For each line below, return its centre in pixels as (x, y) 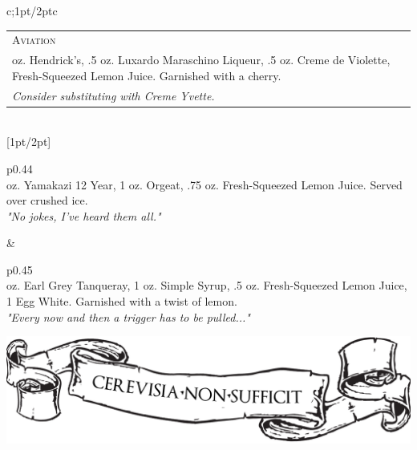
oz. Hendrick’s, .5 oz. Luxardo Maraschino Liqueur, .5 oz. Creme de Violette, (201, 60)
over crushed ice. (47, 200)
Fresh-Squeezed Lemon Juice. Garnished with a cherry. (147, 75)
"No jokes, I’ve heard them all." (84, 215)
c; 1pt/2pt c (32, 10)
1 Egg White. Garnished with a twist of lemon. (122, 301)
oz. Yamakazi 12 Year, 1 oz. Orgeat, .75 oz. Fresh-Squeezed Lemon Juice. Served (204, 184)
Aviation (34, 40)
